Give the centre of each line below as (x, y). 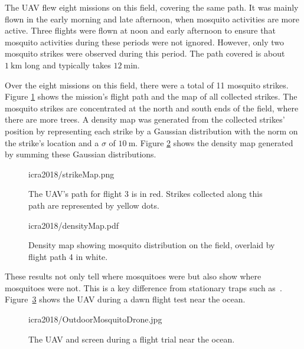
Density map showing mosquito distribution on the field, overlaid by (152, 245)
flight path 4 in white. (68, 256)
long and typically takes (68, 65)
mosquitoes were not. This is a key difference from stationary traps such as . (143, 287)
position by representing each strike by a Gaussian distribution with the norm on (151, 131)
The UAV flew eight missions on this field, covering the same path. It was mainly (152, 7)
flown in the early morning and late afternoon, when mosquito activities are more (152, 19)
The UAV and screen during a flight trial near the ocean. (132, 339)
